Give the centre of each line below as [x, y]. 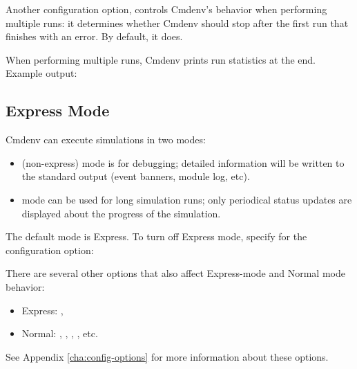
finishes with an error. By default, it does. [94, 36]
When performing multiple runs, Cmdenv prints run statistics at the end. [161, 59]
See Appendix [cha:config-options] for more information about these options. [167, 356]
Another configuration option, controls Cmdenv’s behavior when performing [166, 9]
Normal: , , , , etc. [60, 333]
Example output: [41, 73]
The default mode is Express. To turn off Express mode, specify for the [156, 236]
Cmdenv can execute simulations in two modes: [106, 139]
